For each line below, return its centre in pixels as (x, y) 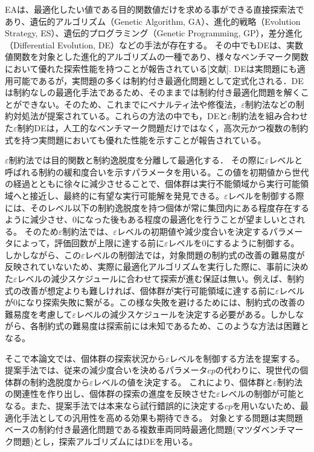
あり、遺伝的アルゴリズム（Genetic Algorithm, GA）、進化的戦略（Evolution (153, 21)
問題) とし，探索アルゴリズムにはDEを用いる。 (105, 441)
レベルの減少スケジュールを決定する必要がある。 (173, 314)
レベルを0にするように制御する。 (234, 243)
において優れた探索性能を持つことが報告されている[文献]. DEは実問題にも (151, 68)
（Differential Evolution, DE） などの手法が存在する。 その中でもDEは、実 (150, 44)
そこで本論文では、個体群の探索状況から (85, 358)
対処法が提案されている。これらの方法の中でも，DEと (120, 116)
